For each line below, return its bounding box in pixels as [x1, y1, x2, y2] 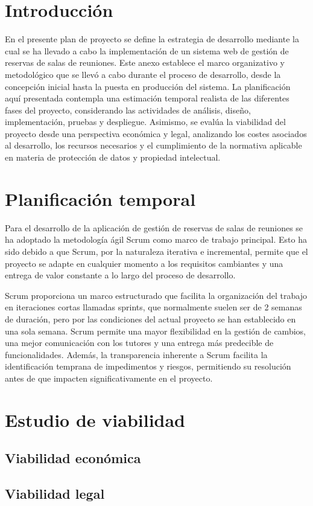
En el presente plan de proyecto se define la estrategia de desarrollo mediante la [5, 33, 299, 45]
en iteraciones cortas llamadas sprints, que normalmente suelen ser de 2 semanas [5, 301, 302, 313]
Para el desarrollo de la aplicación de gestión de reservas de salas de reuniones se [5, 221, 303, 234]
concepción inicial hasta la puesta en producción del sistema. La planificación [5, 80, 291, 92]
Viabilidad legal [5, 484, 105, 503]
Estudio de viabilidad [5, 407, 186, 432]
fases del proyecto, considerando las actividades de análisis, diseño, [5, 103, 251, 116]
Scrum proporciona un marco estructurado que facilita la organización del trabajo [5, 289, 307, 301]
